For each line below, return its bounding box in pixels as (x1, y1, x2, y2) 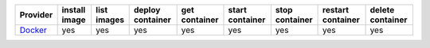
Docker (19, 24, 47, 35)
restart (322, 5, 350, 15)
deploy (133, 5, 161, 15)
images (96, 14, 125, 25)
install (61, 5, 86, 15)
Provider (19, 9, 53, 20)
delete (369, 5, 395, 15)
